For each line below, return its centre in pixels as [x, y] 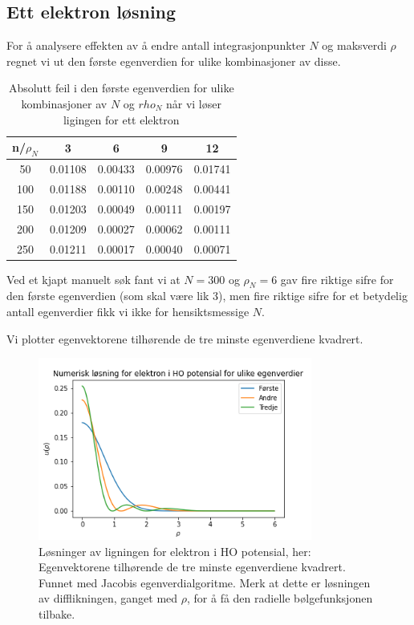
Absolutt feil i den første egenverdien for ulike [121, 88]
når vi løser [193, 103]
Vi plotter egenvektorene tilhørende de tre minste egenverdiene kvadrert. [185, 338]
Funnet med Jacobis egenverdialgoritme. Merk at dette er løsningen [205, 582]
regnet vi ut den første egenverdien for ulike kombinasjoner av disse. [174, 61]
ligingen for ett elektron [121, 119]
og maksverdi [354, 45]
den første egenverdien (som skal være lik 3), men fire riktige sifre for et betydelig [207, 296]
